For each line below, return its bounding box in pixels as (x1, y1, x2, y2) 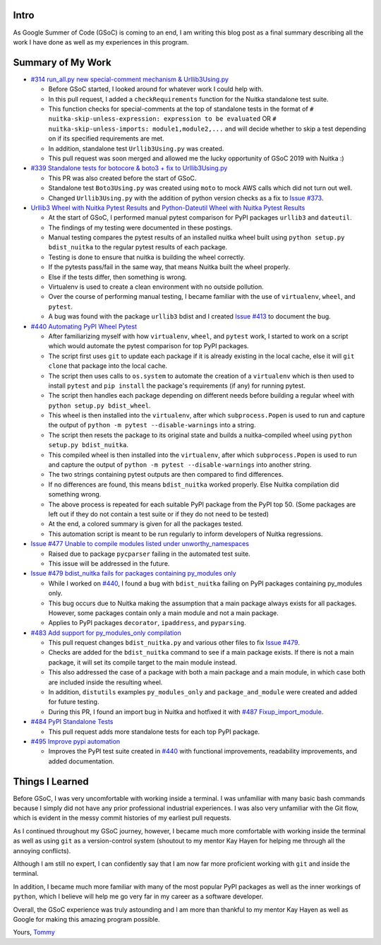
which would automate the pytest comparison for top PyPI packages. (48, 342, 250, 350)
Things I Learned (13, 775, 90, 787)
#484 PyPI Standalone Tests (30, 718, 114, 726)
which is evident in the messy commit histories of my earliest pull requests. (13, 814, 232, 822)
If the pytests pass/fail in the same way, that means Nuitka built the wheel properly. (48, 263, 291, 271)
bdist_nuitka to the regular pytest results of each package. (48, 243, 228, 251)
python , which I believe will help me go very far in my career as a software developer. (13, 892, 264, 901)
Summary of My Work (13, 57, 112, 69)
